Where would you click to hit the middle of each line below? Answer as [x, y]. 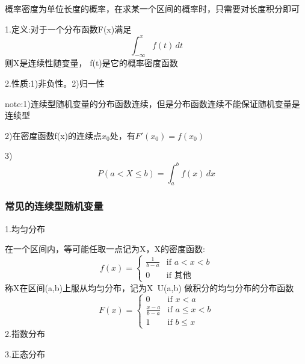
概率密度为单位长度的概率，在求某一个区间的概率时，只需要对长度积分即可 [152, 8]
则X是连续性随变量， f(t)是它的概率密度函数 [91, 63]
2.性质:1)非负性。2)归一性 [55, 83]
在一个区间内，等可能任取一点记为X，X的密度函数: [105, 249]
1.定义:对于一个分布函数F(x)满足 [68, 29]
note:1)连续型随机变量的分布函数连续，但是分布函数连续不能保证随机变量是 [152, 103]
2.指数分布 [25, 334]
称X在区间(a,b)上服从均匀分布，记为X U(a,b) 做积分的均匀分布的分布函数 [149, 287]
